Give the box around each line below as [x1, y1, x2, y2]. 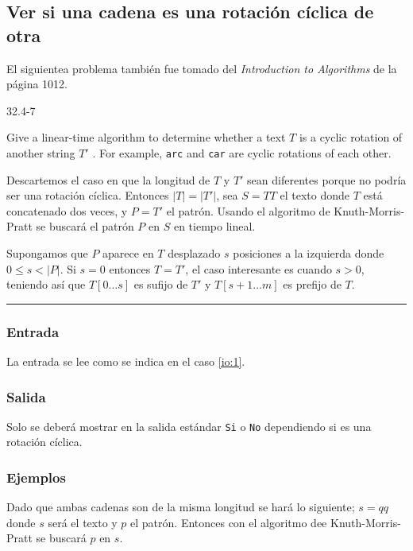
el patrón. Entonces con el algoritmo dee [130, 514, 327, 530]
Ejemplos [6, 467, 66, 487]
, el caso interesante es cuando [185, 260, 332, 277]
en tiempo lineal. [173, 218, 256, 235]
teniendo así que [6, 276, 86, 293]
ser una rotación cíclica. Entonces [6, 187, 169, 204]
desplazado [168, 245, 221, 261]
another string [6, 144, 75, 161]
